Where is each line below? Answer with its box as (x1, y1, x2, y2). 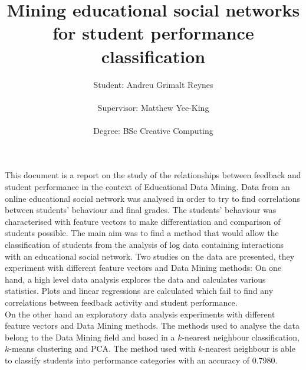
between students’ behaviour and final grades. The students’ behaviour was (5, 204, 277, 216)
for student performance (52, 21, 254, 45)
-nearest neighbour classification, (182, 330, 300, 343)
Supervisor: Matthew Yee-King (97, 101, 209, 113)
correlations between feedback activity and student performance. (5, 296, 238, 308)
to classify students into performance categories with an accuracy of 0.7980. (5, 353, 278, 366)
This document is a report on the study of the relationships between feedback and (5, 169, 301, 181)
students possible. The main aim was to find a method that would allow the (5, 227, 279, 239)
